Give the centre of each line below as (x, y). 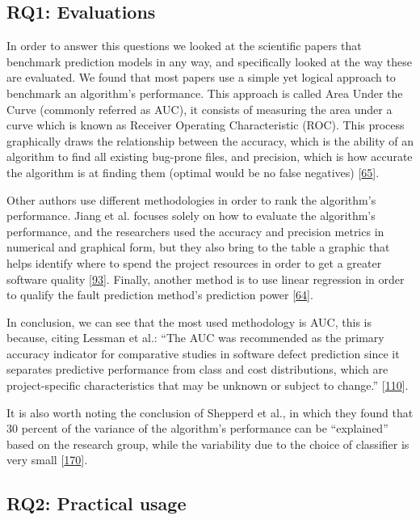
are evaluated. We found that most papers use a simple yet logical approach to (201, 77)
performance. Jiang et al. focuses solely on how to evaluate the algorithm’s (191, 216)
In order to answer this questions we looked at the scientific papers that (184, 46)
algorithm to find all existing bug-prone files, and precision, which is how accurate (210, 156)
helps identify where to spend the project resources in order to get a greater (194, 262)
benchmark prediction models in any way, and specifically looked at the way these (209, 61)
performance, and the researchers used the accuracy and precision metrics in (195, 231)
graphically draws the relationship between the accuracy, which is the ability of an (210, 140)
